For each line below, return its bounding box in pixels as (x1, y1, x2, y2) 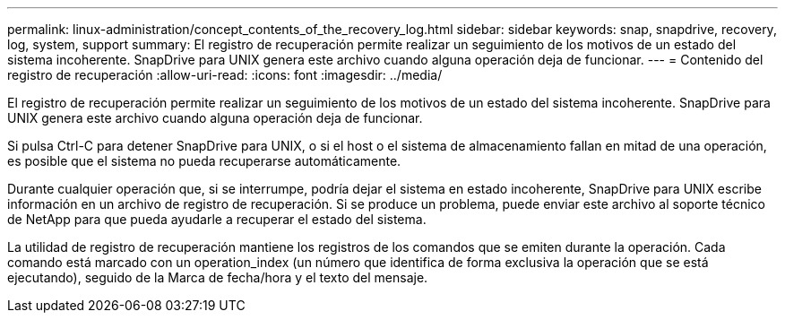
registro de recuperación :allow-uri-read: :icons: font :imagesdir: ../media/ (7, 67, 443, 82)
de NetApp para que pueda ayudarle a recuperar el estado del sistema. (7, 212, 427, 227)
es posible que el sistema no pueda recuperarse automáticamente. (7, 153, 401, 169)
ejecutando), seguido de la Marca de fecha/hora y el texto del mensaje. (7, 270, 428, 285)
